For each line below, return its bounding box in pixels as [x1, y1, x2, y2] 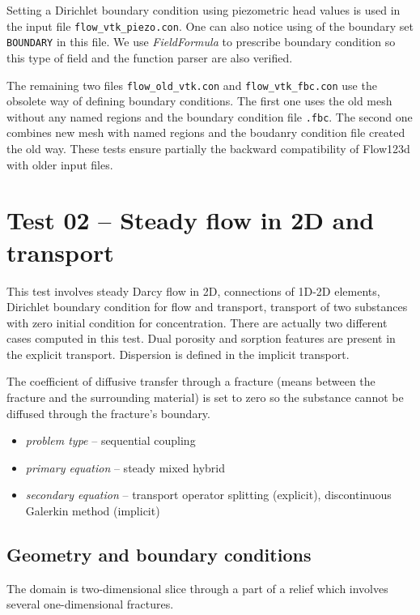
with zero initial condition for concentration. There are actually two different [6, 314, 388, 331]
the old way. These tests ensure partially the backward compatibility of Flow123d [6, 140, 410, 156]
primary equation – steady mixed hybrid [25, 459, 225, 476]
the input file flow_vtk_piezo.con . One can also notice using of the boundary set [6, 17, 414, 34]
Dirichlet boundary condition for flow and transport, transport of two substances [6, 298, 408, 315]
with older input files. [6, 156, 113, 173]
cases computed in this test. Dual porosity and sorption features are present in [6, 330, 396, 347]
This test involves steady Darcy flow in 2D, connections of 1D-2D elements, [6, 282, 380, 299]
